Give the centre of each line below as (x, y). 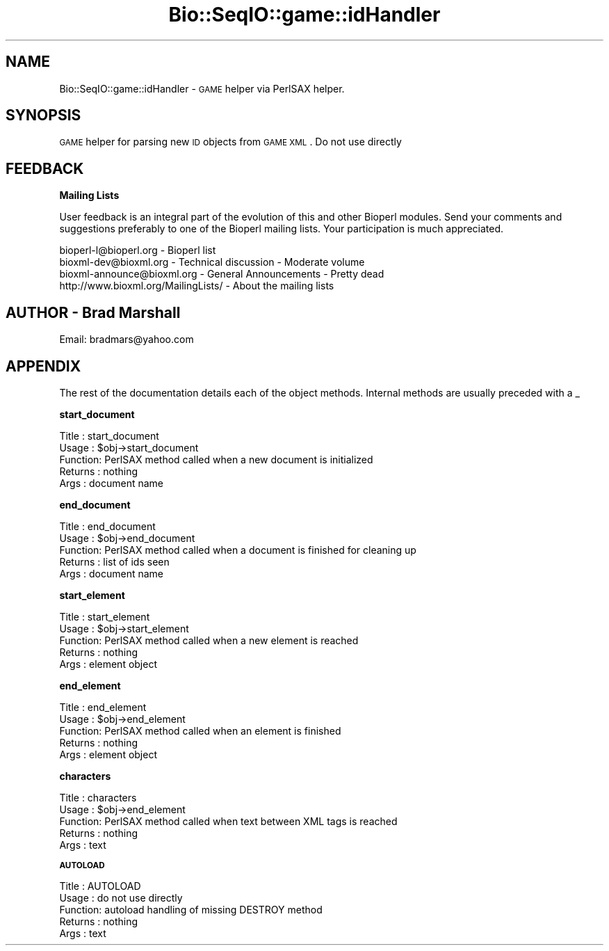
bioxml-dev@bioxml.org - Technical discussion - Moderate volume (212, 262)
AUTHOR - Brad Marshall (93, 312)
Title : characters (98, 797)
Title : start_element (105, 616)
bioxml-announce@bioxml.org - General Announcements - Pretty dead (222, 274)
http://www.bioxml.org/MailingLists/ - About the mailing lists (197, 286)
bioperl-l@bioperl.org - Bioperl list (138, 250)
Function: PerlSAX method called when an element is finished (200, 730)
